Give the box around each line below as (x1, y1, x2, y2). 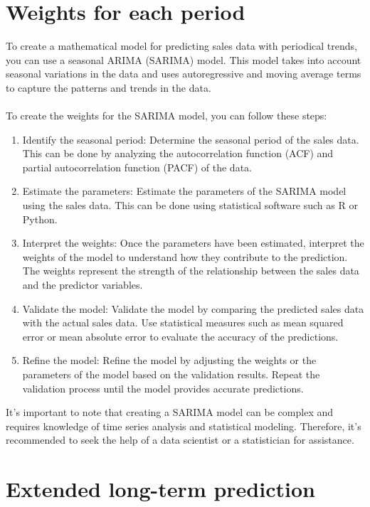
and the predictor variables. (22, 277, 143, 292)
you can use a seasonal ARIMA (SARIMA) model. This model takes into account (6, 52, 361, 67)
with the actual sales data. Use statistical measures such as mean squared (22, 315, 344, 330)
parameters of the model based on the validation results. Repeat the (22, 367, 320, 381)
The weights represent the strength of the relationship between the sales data (22, 263, 359, 278)
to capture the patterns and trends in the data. (6, 80, 211, 95)
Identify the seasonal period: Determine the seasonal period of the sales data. (22, 132, 359, 146)
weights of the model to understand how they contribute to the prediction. (22, 249, 348, 264)
